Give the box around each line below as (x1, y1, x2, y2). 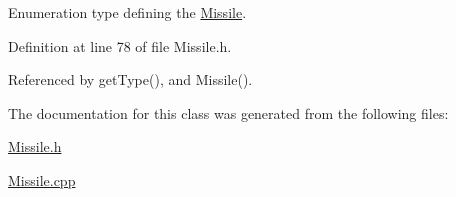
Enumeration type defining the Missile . (8, 2, 247, 22)
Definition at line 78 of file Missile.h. (8, 35, 232, 56)
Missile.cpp (8, 169, 76, 190)
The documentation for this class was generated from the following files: (8, 102, 449, 123)
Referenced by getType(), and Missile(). (8, 69, 253, 90)
